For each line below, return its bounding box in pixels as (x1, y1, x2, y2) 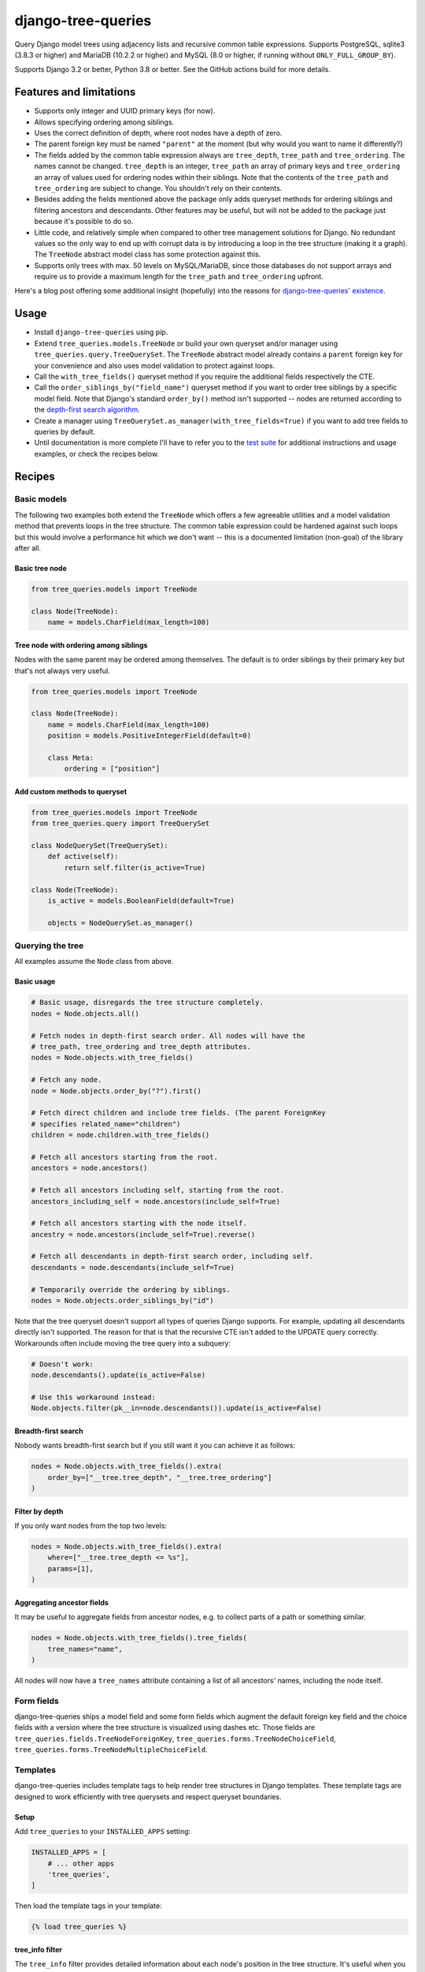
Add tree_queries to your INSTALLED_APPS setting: (14, 1827, 191, 1836)
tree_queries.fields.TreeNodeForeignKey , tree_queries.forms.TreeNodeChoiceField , (14, 1734, 336, 1743)
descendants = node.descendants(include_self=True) (31, 1263, 235, 1272)
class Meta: (47, 753, 94, 762)
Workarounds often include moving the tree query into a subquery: (14, 1338, 231, 1348)
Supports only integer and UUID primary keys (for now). (34, 106, 216, 116)
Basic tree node (14, 564, 67, 573)
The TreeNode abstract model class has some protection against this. (34, 249, 261, 260)
